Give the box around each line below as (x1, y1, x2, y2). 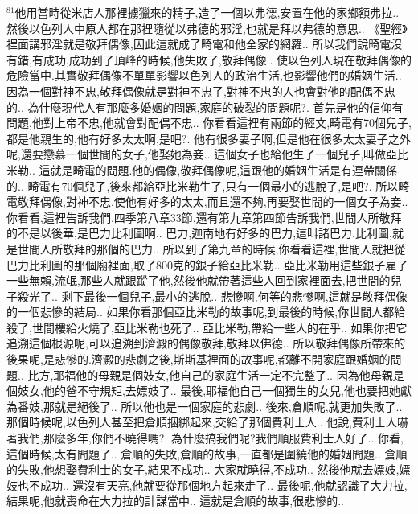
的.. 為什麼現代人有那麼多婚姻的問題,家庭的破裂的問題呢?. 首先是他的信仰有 (6, 98, 404, 115)
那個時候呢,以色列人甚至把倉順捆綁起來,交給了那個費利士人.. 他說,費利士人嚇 (6, 413, 409, 430)
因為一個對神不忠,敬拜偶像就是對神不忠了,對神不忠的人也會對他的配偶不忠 (6, 82, 395, 99)
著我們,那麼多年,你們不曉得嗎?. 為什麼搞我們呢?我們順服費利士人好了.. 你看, (6, 430, 404, 446)
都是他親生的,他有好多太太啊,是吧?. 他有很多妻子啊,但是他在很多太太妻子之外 (6, 130, 411, 146)
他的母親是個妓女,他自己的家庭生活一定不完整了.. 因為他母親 (76, 366, 393, 383)
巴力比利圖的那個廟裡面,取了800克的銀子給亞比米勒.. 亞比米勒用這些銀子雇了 (6, 256, 408, 273)
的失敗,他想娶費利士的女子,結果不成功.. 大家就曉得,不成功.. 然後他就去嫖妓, (6, 461, 400, 478)
